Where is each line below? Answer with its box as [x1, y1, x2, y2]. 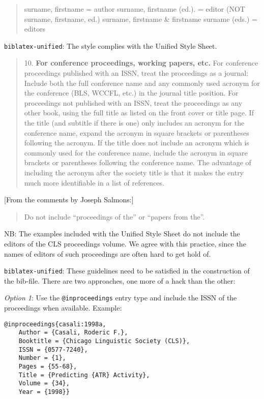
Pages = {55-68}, [18, 362, 77, 370]
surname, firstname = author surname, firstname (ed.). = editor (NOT [24, 4, 245, 14]
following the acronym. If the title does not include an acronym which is [24, 137, 249, 148]
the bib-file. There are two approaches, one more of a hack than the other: [4, 275, 236, 286]
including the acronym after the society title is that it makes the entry [24, 167, 244, 177]
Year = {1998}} [18, 388, 70, 395]
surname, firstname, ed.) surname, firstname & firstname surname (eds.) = [24, 13, 257, 24]
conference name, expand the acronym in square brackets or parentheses [24, 127, 249, 138]
